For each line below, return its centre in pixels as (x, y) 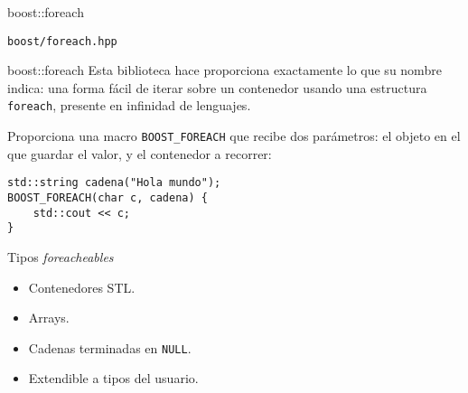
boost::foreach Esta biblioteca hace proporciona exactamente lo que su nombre (225, 70)
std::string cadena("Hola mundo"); (114, 183)
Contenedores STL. (82, 287)
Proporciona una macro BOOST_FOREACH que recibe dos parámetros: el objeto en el (234, 136)
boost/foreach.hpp (62, 41)
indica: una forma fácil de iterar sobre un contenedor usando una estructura (217, 87)
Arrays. (49, 318)
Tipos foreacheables (61, 256)
